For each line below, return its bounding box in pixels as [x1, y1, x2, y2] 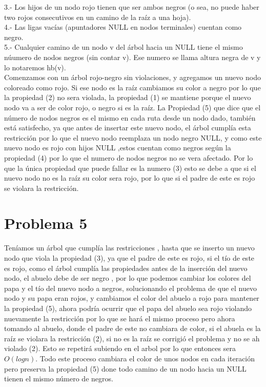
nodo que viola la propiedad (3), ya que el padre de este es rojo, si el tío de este [4, 253, 255, 263]
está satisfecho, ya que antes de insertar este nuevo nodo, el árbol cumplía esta [4, 122, 251, 133]
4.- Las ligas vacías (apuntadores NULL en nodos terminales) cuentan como [4, 22, 242, 32]
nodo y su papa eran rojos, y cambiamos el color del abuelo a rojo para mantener [4, 293, 259, 303]
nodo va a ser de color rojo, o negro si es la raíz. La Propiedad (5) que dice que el [4, 102, 261, 112]
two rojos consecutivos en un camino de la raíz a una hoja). [4, 11, 191, 22]
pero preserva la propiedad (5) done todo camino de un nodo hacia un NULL [4, 363, 247, 374]
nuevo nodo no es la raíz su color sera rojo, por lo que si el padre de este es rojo [4, 172, 255, 183]
